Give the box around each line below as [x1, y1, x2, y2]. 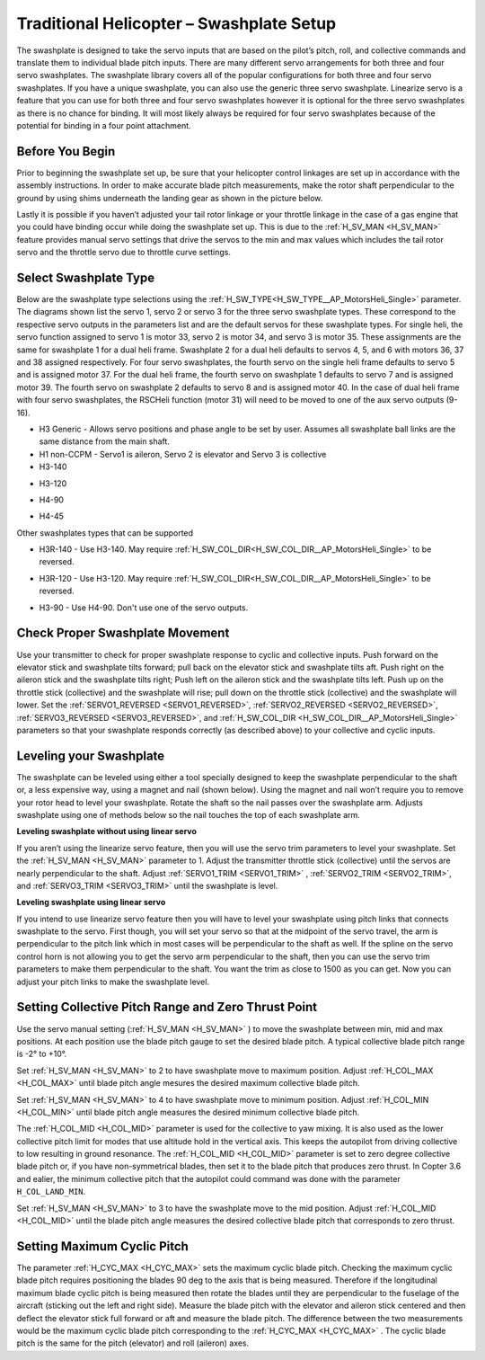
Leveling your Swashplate [16, 748, 165, 763]
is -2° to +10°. [16, 1048, 67, 1060]
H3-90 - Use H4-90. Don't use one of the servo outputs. [39, 602, 249, 613]
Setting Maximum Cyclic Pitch [16, 1239, 189, 1254]
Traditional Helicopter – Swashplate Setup [16, 13, 337, 33]
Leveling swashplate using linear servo [16, 897, 166, 908]
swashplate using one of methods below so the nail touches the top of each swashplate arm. [16, 809, 361, 820]
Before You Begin [16, 144, 116, 159]
